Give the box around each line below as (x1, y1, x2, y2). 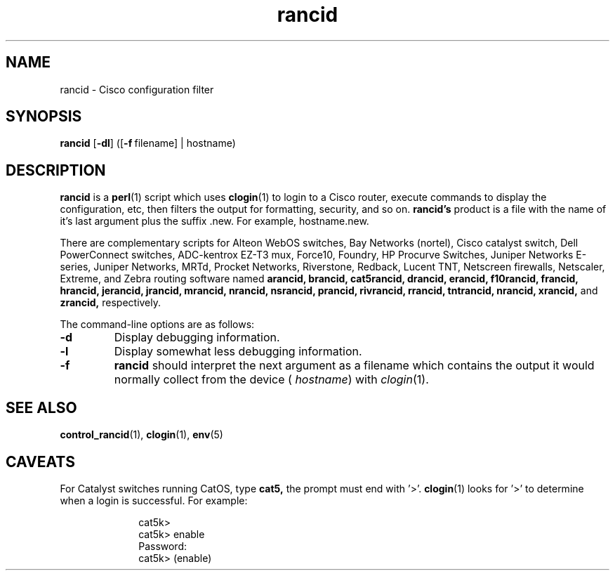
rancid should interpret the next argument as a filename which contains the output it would (114, 358, 595, 373)
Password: (138, 539, 187, 552)
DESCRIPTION (6, 161, 106, 179)
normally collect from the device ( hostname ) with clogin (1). (114, 372, 429, 387)
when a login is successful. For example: (60, 494, 248, 506)
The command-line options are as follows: (60, 318, 255, 331)
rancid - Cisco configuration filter (60, 83, 214, 96)
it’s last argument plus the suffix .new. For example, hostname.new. (60, 215, 369, 228)
